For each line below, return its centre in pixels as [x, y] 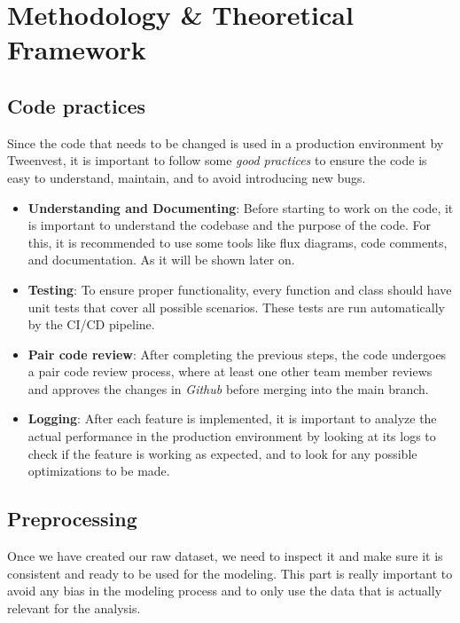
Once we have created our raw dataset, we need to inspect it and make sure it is [225, 556]
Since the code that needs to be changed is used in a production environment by [226, 142]
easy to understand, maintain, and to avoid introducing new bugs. [187, 177]
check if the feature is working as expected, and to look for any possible [222, 453]
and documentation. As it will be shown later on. [161, 260]
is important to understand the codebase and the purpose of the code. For [229, 225]
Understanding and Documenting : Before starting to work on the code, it [241, 207]
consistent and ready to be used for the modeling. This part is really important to [230, 573]
